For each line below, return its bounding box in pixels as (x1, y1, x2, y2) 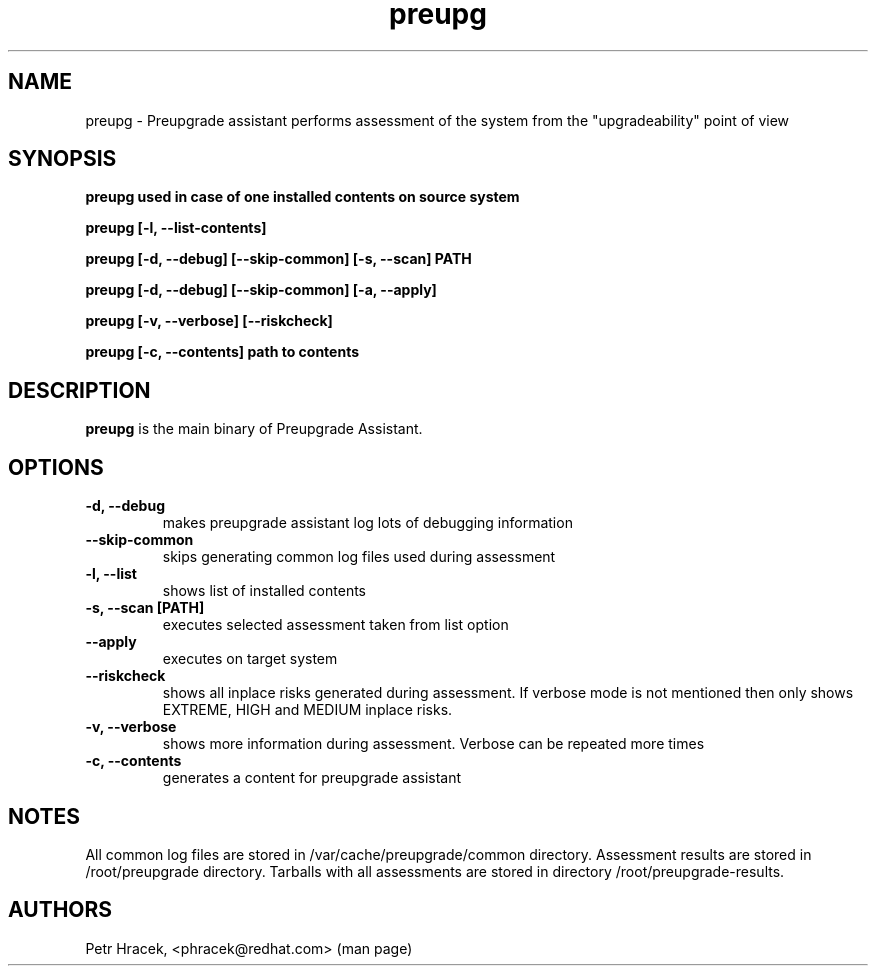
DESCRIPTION (8, 377, 151, 403)
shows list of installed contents (162, 582, 366, 600)
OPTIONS (8, 454, 104, 480)
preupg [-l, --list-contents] (85, 219, 267, 237)
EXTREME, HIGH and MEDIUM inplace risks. (162, 701, 453, 719)
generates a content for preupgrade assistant (162, 769, 462, 787)
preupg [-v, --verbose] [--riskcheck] (85, 312, 333, 330)
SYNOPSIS (8, 146, 117, 172)
